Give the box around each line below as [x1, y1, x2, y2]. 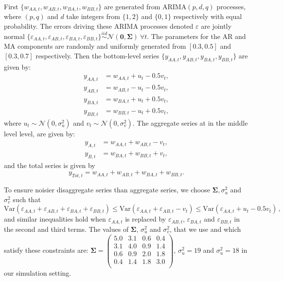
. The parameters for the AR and [147, 31, 246, 41]
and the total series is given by [4, 160, 95, 170]
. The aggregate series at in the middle [132, 117, 248, 128]
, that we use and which [170, 224, 241, 234]
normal [4, 31, 25, 41]
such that [13, 194, 41, 204]
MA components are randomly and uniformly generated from [4, 41, 186, 51]
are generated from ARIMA [104, 1, 187, 11]
